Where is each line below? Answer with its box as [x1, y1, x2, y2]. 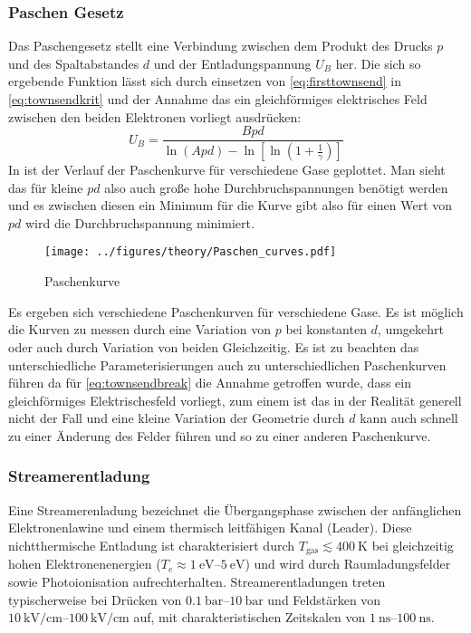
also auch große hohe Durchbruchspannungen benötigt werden [104, 177, 448, 197]
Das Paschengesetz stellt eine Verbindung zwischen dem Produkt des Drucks [8, 36, 433, 55]
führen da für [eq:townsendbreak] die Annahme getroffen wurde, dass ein [8, 373, 411, 392]
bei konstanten [285, 320, 367, 339]
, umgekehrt [377, 320, 445, 339]
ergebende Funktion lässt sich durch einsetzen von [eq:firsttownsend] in [8, 72, 402, 91]
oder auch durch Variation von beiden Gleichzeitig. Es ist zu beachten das [8, 337, 419, 356]
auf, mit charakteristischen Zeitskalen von [133, 608, 366, 627]
